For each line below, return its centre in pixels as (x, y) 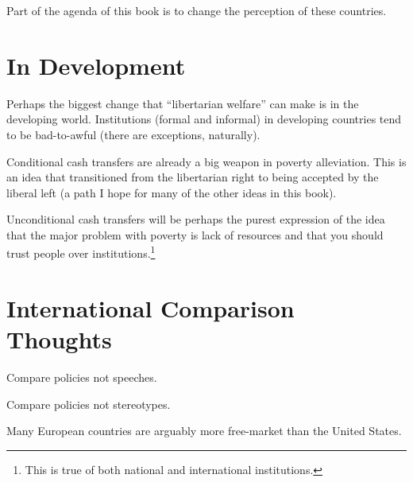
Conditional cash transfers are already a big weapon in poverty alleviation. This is (206, 161)
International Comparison (151, 307)
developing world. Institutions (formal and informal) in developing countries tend (204, 119)
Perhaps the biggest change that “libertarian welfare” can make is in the (183, 103)
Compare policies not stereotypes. (89, 404)
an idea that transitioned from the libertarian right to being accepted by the (193, 177)
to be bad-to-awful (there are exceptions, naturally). (133, 134)
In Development (96, 65)
